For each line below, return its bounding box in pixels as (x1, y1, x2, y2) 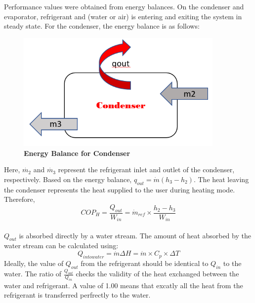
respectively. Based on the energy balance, (4, 174, 132, 184)
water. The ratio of (4, 268, 61, 279)
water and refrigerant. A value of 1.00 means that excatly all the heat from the (4, 280, 243, 290)
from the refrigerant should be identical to (81, 258, 209, 268)
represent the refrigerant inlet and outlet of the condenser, (58, 164, 235, 175)
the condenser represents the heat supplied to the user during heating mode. (4, 184, 235, 194)
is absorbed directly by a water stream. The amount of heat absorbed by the (19, 230, 251, 240)
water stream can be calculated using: (4, 240, 119, 251)
